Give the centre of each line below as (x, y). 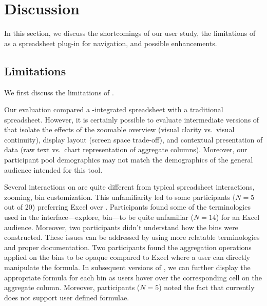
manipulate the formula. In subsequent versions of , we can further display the (127, 267)
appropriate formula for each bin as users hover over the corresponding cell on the (133, 277)
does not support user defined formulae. (67, 297)
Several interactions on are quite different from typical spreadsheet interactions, (129, 187)
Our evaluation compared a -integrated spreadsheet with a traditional (114, 109)
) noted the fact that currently (207, 287)
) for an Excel (238, 217)
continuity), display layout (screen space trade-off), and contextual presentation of (133, 139)
